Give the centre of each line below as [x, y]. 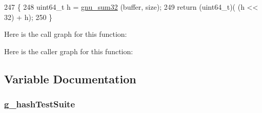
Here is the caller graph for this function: [69, 51]
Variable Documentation [70, 78]
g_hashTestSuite [40, 104]
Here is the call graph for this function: [66, 34]
